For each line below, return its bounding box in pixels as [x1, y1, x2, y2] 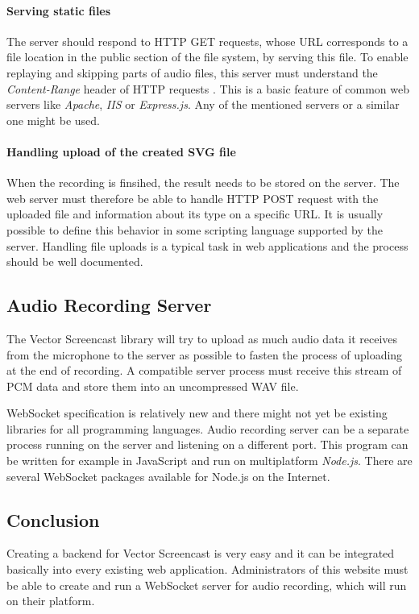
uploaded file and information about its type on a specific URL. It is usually [6, 205, 384, 222]
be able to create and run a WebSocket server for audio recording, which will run [6, 576, 407, 593]
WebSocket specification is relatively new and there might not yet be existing [6, 404, 388, 421]
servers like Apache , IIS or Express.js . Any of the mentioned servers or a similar [6, 96, 400, 113]
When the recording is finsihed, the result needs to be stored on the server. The [6, 174, 400, 191]
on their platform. [6, 592, 95, 609]
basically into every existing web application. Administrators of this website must [6, 561, 409, 578]
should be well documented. [6, 253, 143, 270]
